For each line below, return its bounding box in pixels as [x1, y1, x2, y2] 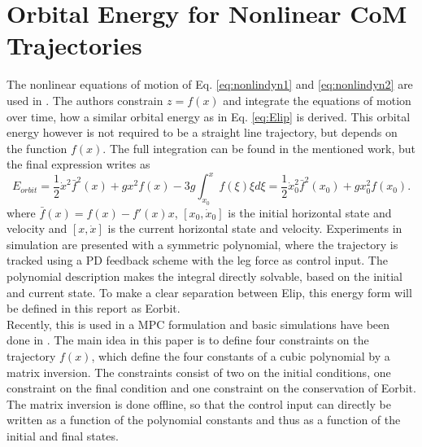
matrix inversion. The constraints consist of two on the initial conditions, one [7, 363, 391, 380]
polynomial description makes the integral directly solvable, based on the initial [7, 267, 402, 284]
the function [7, 139, 67, 156]
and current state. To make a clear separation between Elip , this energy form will [7, 283, 412, 300]
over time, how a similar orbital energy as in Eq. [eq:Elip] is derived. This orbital [7, 107, 411, 125]
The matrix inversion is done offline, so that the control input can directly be [7, 395, 391, 412]
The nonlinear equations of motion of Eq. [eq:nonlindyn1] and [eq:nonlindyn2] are [7, 76, 413, 93]
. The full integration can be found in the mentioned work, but [102, 139, 416, 156]
